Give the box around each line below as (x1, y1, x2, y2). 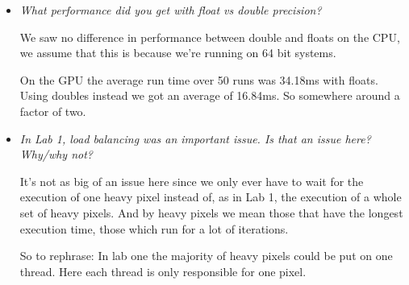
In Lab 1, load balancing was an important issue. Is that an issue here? (19, 130, 371, 147)
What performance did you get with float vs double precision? (19, 2, 322, 18)
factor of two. (19, 102, 86, 119)
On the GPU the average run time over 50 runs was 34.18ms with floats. (19, 71, 378, 88)
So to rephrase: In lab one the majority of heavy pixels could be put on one (19, 247, 393, 264)
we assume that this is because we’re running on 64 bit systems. (19, 44, 336, 61)
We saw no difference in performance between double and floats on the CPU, (19, 28, 400, 45)
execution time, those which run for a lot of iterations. (19, 220, 289, 237)
